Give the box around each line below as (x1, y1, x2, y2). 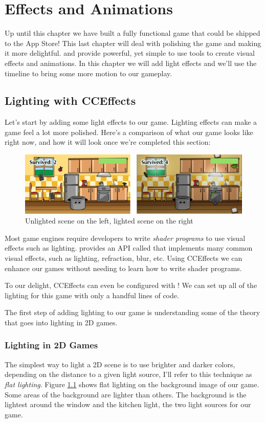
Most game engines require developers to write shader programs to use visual (5, 232, 246, 243)
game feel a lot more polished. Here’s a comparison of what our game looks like (5, 126, 253, 137)
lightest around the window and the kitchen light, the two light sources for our (5, 399, 251, 410)
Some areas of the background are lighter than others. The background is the (5, 389, 247, 399)
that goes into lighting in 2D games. (5, 317, 118, 327)
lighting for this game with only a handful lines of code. (5, 290, 179, 300)
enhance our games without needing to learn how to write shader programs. (5, 262, 242, 273)
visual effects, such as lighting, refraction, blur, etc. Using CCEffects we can (5, 252, 242, 263)
